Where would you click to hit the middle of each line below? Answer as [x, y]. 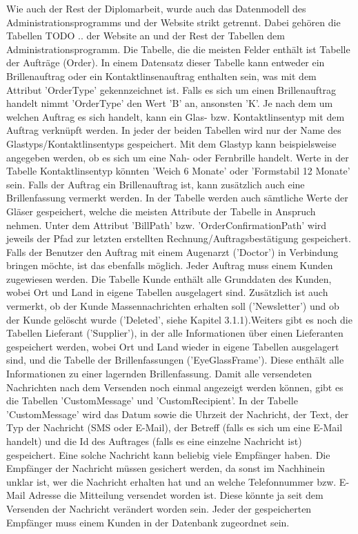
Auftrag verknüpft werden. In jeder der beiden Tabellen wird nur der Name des [174, 130]
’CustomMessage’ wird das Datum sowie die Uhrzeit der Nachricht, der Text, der [178, 414]
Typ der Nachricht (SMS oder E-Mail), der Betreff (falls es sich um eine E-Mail [175, 427]
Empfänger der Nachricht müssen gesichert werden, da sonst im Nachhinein [166, 468]
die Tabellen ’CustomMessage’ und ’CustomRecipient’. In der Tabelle [152, 400]
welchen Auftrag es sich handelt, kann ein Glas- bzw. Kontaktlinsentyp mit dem [176, 116]
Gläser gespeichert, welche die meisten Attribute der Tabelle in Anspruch [161, 211]
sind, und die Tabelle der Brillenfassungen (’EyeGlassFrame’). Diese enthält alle [175, 360]
